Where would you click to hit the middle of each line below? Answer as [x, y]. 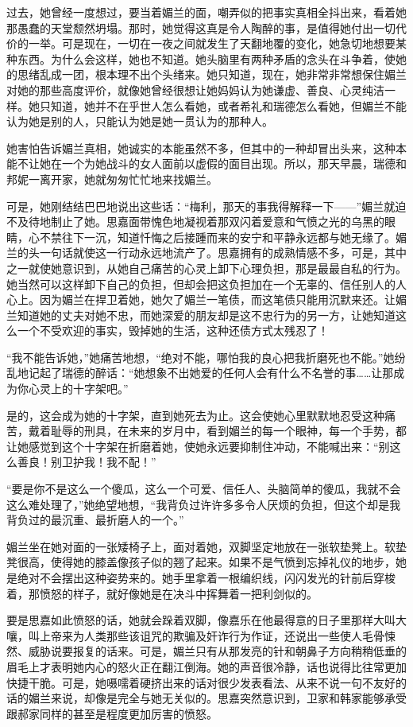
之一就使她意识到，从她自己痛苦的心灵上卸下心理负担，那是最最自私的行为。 [206, 268]
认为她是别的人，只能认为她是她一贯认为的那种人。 [140, 121]
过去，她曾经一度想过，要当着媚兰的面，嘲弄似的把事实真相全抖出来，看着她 [206, 12]
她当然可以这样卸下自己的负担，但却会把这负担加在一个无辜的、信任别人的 [201, 284]
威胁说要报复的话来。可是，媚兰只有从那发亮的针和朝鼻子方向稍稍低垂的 [217, 651]
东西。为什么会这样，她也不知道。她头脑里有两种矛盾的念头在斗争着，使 [206, 58]
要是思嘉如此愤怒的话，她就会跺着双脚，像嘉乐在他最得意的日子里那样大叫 [201, 620]
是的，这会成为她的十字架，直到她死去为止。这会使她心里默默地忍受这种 [195, 415]
